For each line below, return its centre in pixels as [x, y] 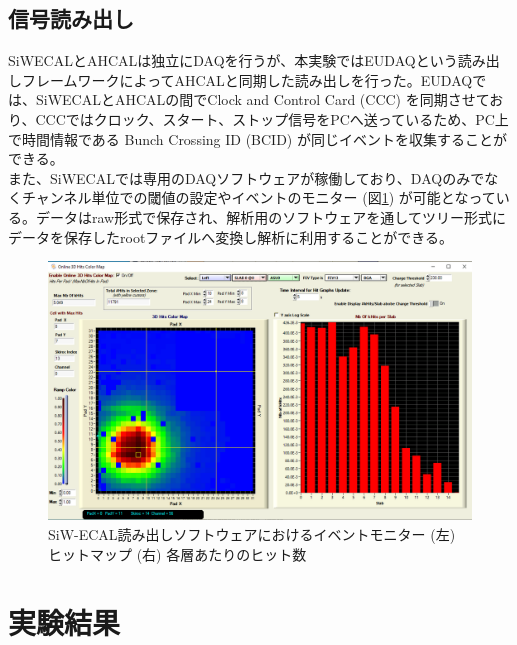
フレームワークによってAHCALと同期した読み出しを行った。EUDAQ [247, 79]
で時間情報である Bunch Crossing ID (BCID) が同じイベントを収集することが [257, 138]
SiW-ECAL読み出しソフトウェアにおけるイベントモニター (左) [252, 533]
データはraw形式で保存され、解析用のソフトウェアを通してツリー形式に [270, 216]
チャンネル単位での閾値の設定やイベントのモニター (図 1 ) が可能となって [258, 197]
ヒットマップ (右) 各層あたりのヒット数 [177, 553]
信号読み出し [71, 18]
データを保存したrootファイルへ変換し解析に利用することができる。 [231, 236]
